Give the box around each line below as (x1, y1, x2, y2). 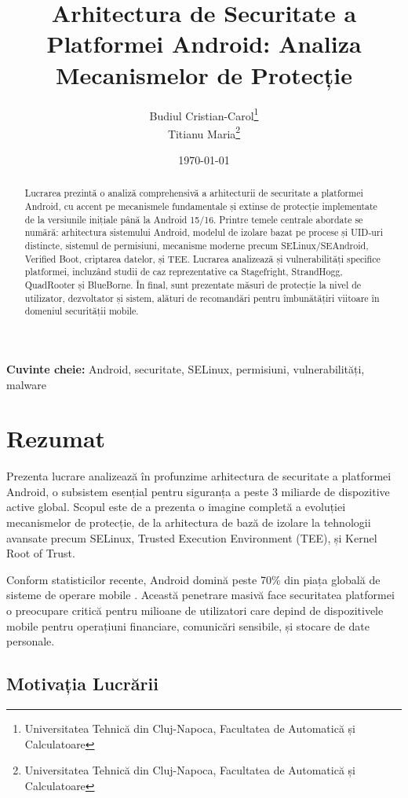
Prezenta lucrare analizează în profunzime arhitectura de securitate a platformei (6, 468, 392, 484)
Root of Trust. (6, 545, 75, 561)
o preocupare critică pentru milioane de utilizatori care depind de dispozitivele (6, 602, 384, 619)
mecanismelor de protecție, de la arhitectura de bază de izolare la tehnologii (6, 514, 371, 531)
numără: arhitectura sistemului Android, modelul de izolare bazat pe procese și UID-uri (24, 226, 383, 239)
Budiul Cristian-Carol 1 (149, 105, 259, 123)
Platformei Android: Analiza (46, 28, 362, 60)
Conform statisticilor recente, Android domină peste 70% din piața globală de (6, 571, 381, 587)
